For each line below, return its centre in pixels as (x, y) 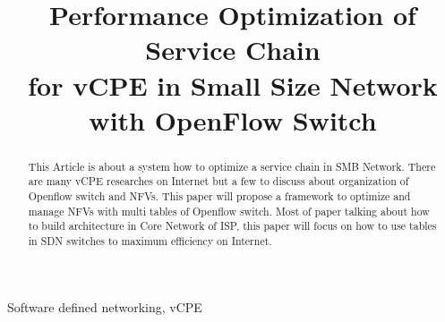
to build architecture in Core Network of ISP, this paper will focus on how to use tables (232, 226)
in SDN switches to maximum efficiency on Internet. (150, 241)
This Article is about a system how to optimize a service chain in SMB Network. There (232, 166)
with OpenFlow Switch (233, 119)
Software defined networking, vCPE (105, 306)
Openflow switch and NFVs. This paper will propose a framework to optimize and (219, 196)
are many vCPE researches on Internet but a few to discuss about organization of (218, 181)
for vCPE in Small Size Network (233, 85)
